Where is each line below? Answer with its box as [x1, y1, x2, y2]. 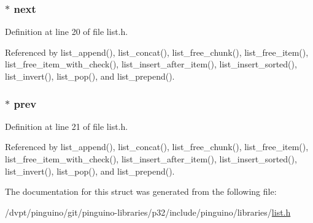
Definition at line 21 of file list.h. [5, 119, 128, 132]
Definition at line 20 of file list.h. [5, 25, 128, 38]
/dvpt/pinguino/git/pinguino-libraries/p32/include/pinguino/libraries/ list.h [5, 205, 291, 218]
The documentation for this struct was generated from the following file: [5, 185, 277, 198]
